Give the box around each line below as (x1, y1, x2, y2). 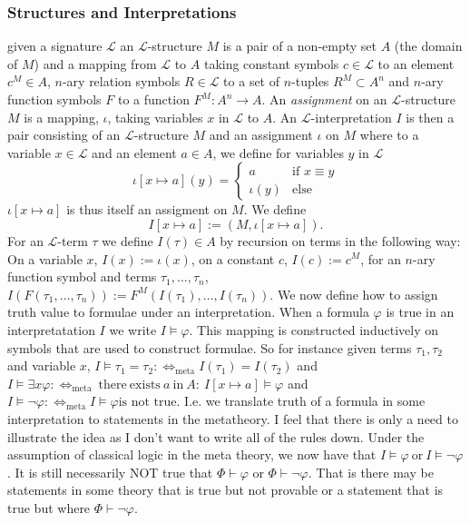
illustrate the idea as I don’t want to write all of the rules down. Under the (7, 427, 425, 446)
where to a (359, 125, 419, 144)
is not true (118, 396, 177, 410)
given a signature (7, 36, 103, 55)
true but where (7, 498, 91, 517)
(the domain (394, 36, 463, 55)
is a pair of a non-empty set (222, 36, 377, 55)
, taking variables (107, 107, 203, 126)
